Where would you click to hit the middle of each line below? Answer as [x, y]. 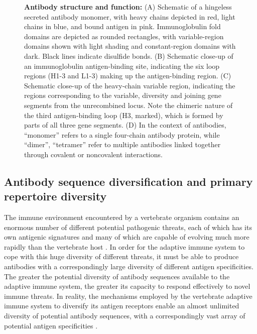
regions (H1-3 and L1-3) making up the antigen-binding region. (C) [128, 76]
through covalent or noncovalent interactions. [93, 154]
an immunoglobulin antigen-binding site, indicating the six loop [122, 66]
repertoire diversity [55, 196]
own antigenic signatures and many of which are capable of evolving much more [127, 237]
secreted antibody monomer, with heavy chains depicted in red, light [130, 16]
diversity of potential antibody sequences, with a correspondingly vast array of [125, 316]
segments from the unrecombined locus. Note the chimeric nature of [128, 105]
